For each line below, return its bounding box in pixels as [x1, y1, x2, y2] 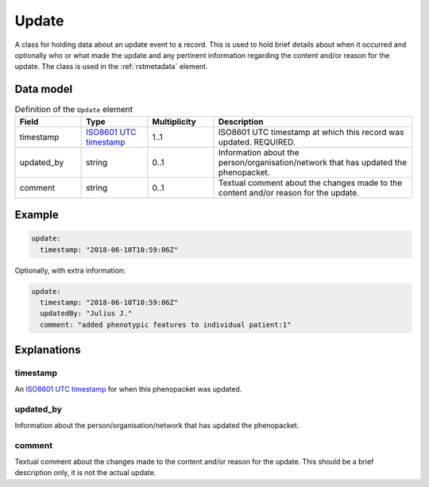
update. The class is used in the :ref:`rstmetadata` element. [14, 62, 208, 72]
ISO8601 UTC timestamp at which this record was [218, 126, 404, 137]
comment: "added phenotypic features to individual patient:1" [40, 320, 292, 329]
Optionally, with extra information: [14, 265, 126, 275]
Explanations [14, 343, 81, 357]
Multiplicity [152, 116, 196, 127]
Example [14, 208, 59, 222]
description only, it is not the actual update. [14, 468, 157, 477]
